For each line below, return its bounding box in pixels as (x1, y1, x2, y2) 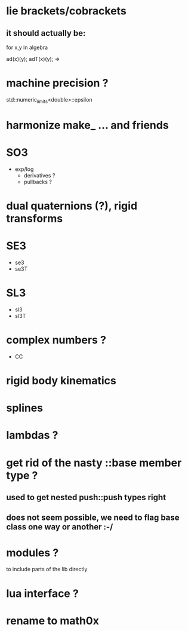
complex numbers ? (6, 333, 106, 347)
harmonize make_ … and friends (6, 118, 169, 132)
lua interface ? (6, 587, 79, 600)
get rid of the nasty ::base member (6, 456, 182, 470)
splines (6, 402, 44, 415)
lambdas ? (6, 428, 58, 442)
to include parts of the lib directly (6, 566, 88, 573)
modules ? (6, 546, 59, 559)
